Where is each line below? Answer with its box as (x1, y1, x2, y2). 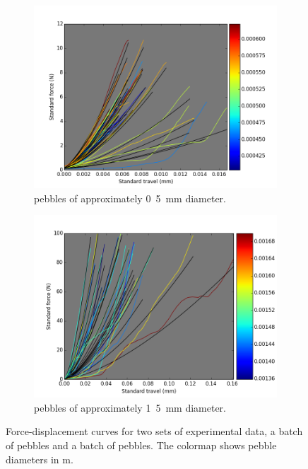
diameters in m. (6, 451, 73, 466)
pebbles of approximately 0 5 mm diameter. (34, 190, 226, 205)
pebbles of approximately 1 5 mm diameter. (34, 400, 226, 415)
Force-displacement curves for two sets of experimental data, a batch (6, 424, 303, 439)
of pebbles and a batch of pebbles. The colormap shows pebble (6, 437, 277, 452)
